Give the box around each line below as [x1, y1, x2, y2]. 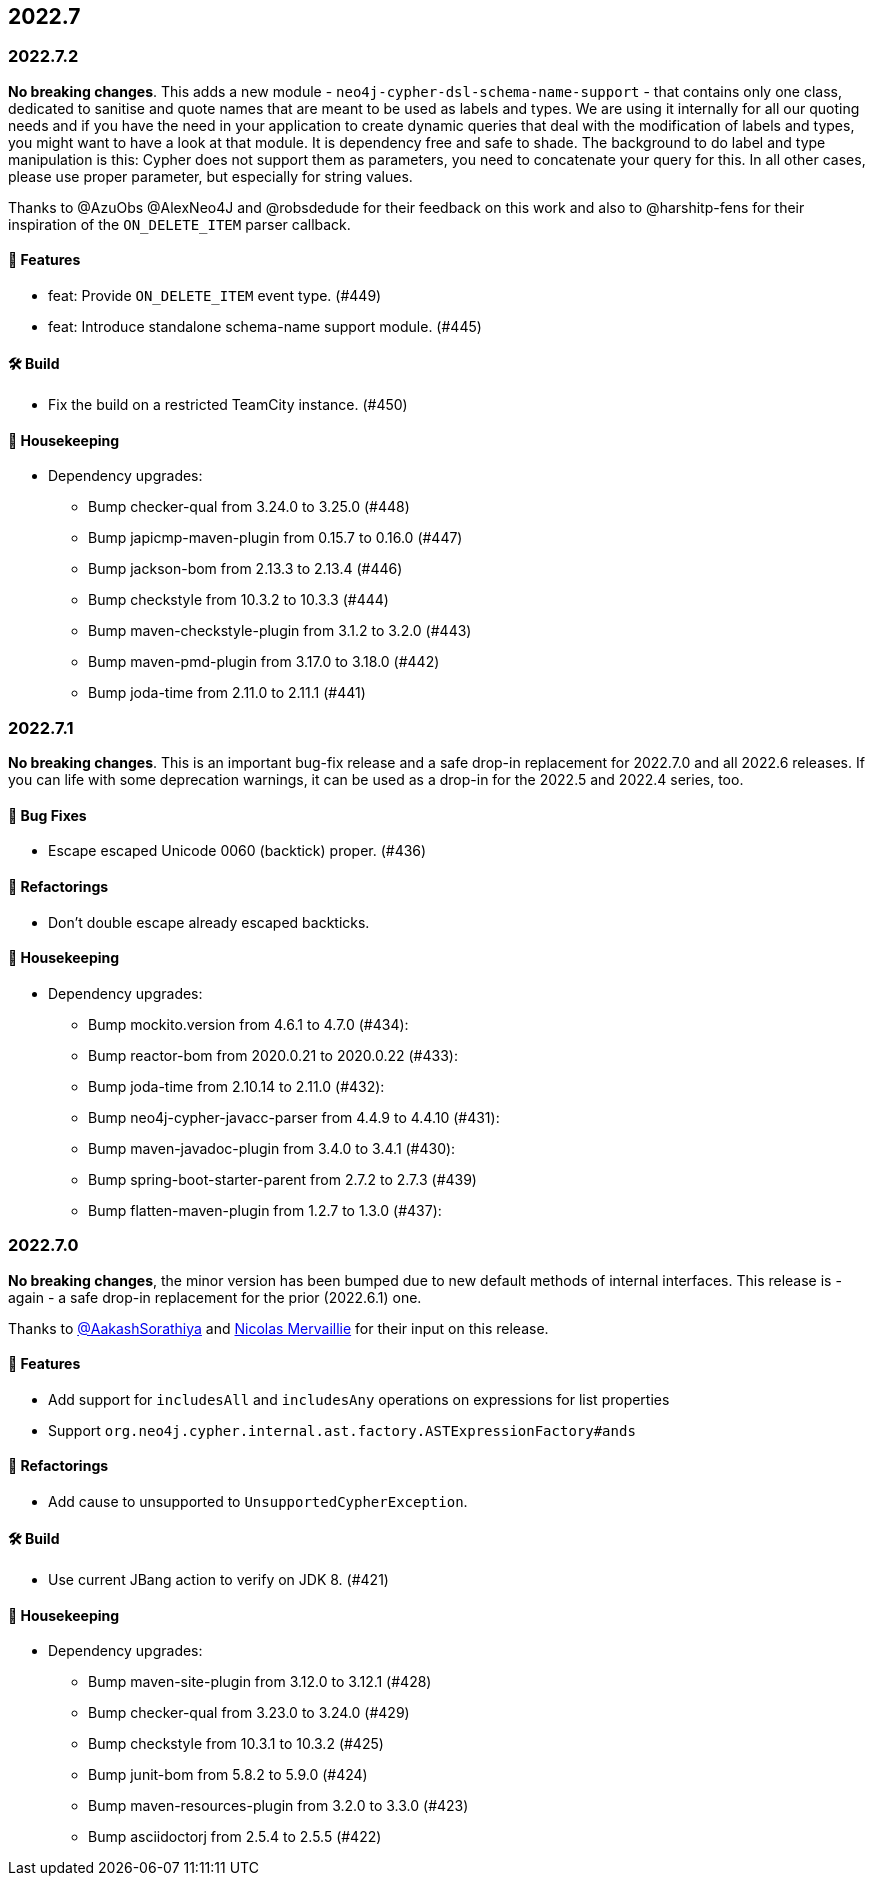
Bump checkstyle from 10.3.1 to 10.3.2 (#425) [88, 1735, 384, 1753]
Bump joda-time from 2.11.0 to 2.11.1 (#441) [88, 684, 366, 702]
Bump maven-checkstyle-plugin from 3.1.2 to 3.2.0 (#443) [88, 622, 472, 640]
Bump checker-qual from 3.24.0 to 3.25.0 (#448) [88, 498, 410, 516]
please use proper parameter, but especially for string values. [8, 167, 413, 185]
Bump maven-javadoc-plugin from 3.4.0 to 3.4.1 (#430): [88, 1139, 456, 1157]
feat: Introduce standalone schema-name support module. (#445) [48, 318, 482, 336]
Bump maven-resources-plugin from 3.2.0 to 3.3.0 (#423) [88, 1797, 469, 1815]
